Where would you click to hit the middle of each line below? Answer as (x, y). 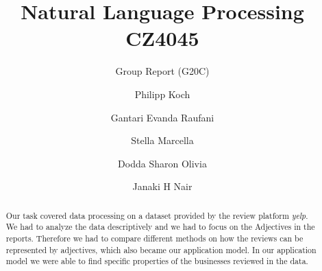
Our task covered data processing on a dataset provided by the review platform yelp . (157, 215)
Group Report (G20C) (162, 71)
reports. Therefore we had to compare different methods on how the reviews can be (154, 238)
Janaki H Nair (162, 186)
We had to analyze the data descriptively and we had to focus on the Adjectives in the (160, 227)
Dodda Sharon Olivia (162, 163)
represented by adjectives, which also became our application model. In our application (161, 249)
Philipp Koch (162, 94)
